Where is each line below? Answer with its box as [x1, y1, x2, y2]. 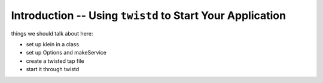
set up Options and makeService [26, 49, 107, 56]
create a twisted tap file [26, 57, 84, 65]
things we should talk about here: [11, 30, 93, 37]
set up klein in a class [26, 40, 80, 47]
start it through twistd [26, 66, 80, 73]
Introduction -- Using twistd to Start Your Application [11, 9, 287, 22]
